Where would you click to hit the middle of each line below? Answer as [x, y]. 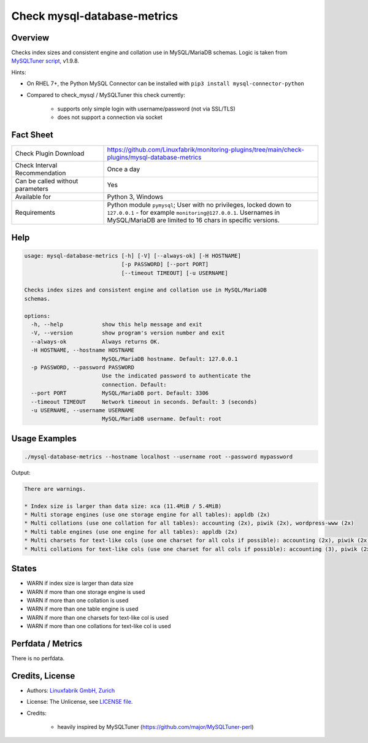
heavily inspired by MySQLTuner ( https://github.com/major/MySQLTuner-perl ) [155, 727]
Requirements [35, 213]
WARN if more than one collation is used [78, 600]
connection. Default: [134, 384]
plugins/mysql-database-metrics [154, 158]
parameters [32, 189]
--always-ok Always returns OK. [96, 341]
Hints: [19, 72]
